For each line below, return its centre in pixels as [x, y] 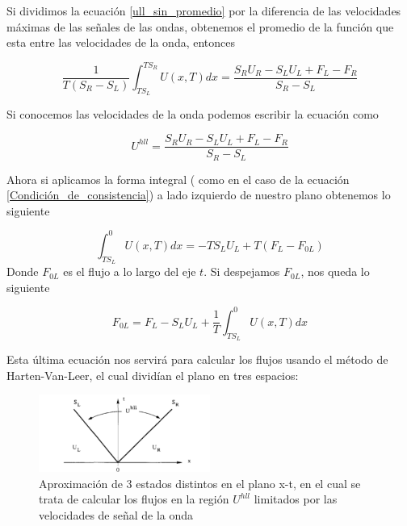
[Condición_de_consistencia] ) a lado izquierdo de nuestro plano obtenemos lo [199, 195]
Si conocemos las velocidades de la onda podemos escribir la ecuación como [193, 114]
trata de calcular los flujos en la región [134, 499]
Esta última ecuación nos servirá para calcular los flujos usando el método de [197, 359]
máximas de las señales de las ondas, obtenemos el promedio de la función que [200, 26]
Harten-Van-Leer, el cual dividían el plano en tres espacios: [153, 375]
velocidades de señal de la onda [116, 514]
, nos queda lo [335, 271]
